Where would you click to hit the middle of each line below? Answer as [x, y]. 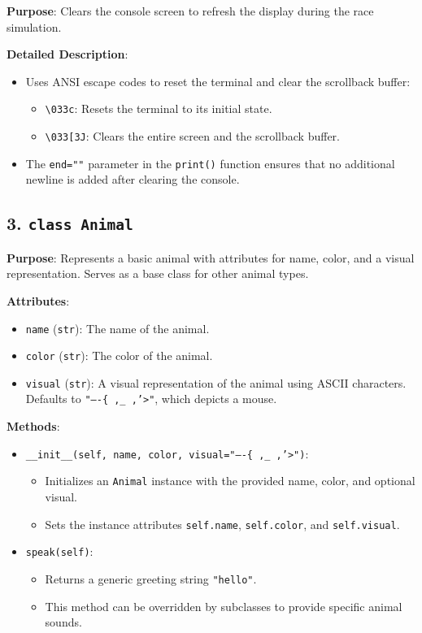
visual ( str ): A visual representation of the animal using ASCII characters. [216, 382]
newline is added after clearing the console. [133, 179]
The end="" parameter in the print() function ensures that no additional [210, 163]
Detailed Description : [67, 54]
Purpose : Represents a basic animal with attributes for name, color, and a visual [211, 257]
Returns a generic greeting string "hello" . [151, 578]
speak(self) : [59, 551]
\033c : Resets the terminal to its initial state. [159, 108]
